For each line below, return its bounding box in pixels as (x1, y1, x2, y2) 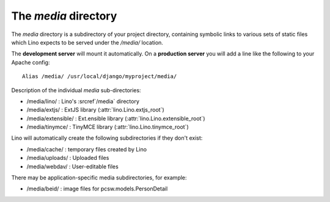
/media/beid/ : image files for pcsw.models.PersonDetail (26, 185, 168, 192)
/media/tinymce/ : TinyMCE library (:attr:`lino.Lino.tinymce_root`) (26, 123, 189, 131)
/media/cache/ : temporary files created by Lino (26, 145, 147, 153)
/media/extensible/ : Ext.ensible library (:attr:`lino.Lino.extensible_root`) (26, 115, 205, 122)
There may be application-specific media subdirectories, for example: (11, 174, 187, 181)
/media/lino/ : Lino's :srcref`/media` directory (26, 98, 140, 105)
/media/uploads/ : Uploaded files (26, 154, 109, 162)
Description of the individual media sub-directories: (11, 86, 141, 94)
